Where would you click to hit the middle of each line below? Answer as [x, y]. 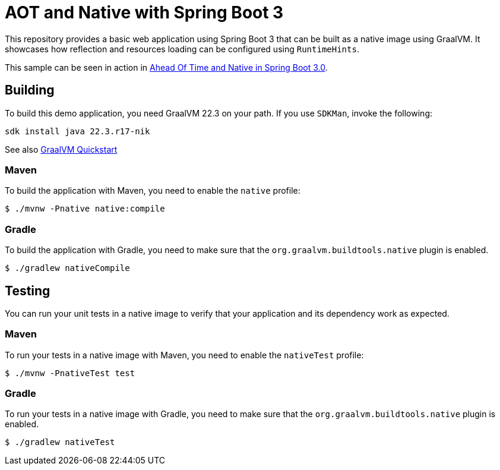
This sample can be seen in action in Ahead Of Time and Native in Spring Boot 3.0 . [166, 67]
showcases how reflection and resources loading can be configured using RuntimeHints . [182, 49]
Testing [28, 291]
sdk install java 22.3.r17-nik [77, 131]
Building [30, 90]
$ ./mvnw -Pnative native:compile [85, 209]
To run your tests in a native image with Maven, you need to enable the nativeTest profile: [184, 355]
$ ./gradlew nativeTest [60, 442]
